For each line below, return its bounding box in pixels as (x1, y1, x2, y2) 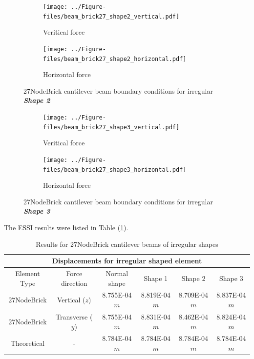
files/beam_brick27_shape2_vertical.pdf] (43, 13, 180, 20)
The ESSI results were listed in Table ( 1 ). (4, 222, 128, 232)
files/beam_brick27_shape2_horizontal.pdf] (43, 55, 187, 62)
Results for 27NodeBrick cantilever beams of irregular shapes (36, 239, 218, 249)
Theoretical (10, 338, 45, 348)
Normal (106, 268, 128, 279)
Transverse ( (56, 311, 93, 321)
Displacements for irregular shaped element (52, 256, 202, 266)
